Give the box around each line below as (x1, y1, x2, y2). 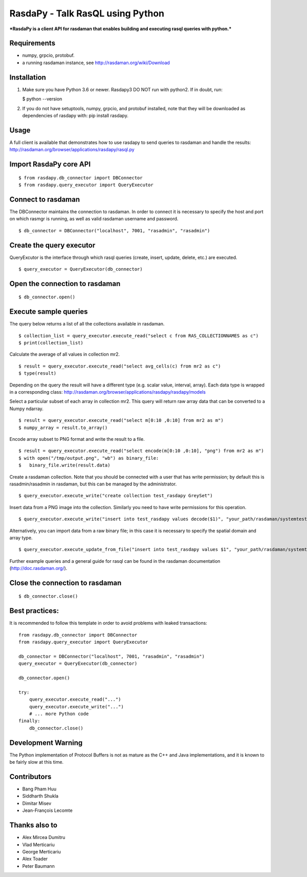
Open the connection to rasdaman (9, 279, 121, 288)
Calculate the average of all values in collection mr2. (9, 351, 120, 357)
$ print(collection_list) (18, 340, 84, 346)
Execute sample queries (9, 308, 88, 316)
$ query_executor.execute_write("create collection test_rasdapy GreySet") (18, 493, 213, 499)
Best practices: (9, 606, 59, 615)
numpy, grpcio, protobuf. (22, 52, 75, 58)
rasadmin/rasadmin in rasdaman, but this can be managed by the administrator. (9, 481, 177, 487)
